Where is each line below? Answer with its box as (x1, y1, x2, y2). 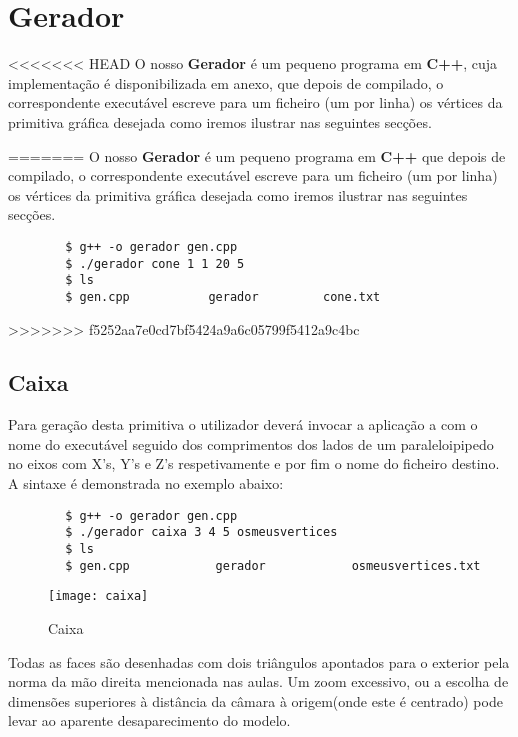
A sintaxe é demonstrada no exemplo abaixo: (8, 473, 284, 494)
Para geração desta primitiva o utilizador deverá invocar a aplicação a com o (8, 414, 478, 435)
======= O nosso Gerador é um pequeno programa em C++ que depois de (8, 145, 506, 166)
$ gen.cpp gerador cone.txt (65, 289, 381, 304)
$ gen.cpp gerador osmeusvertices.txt (65, 558, 481, 573)
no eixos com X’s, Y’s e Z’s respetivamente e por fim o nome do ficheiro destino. (8, 453, 500, 474)
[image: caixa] (48, 589, 149, 604)
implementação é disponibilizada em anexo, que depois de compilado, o (8, 72, 444, 93)
